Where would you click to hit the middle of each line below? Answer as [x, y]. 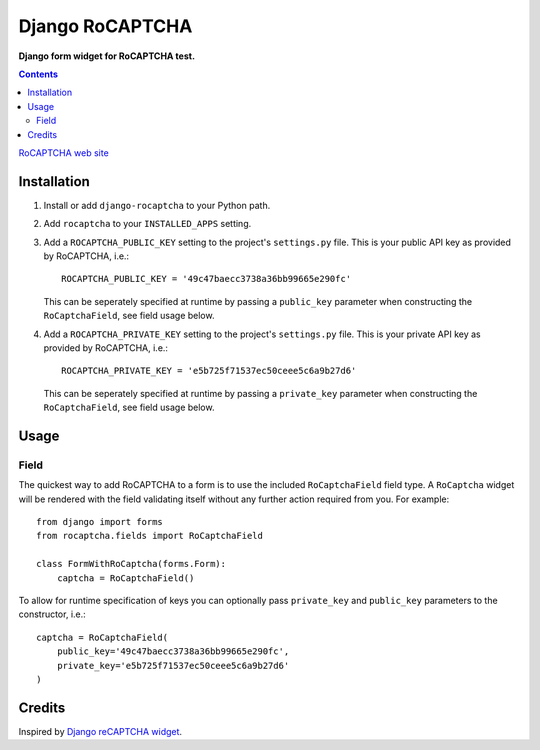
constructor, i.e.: [52, 614]
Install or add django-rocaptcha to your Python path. [157, 205]
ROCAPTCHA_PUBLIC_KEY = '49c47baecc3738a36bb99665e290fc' [206, 279]
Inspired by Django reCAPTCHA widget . [100, 731]
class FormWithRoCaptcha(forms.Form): [131, 564]
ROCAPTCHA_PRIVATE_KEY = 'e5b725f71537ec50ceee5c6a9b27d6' [209, 371]
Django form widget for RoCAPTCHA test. [106, 56]
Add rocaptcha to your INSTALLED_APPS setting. [147, 224]
